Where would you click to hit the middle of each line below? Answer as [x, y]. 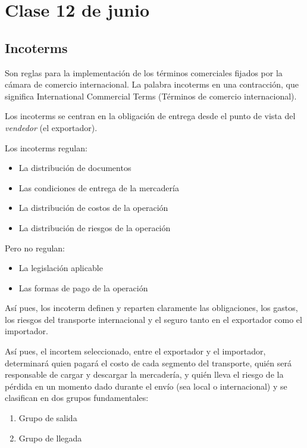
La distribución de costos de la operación [93, 208]
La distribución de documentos [75, 168]
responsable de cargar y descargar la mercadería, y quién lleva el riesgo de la [144, 374]
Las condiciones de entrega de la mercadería [99, 187]
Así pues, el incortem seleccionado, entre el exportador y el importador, [135, 351]
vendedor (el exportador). [51, 127]
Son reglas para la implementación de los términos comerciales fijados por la [144, 72]
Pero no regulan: [35, 248]
